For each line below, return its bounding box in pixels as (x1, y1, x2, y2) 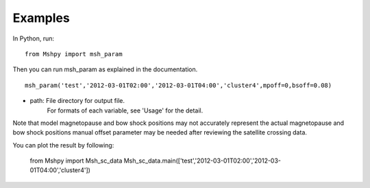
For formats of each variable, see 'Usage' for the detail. (47, 106, 203, 115)
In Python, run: (12, 34, 55, 43)
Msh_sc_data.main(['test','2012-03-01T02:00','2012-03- (123, 156, 281, 165)
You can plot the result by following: (12, 141, 114, 149)
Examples (12, 10, 70, 25)
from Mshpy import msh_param (25, 50, 123, 58)
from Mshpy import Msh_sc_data (29, 156, 123, 165)
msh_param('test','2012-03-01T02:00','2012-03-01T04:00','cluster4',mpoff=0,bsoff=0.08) (25, 81, 332, 89)
